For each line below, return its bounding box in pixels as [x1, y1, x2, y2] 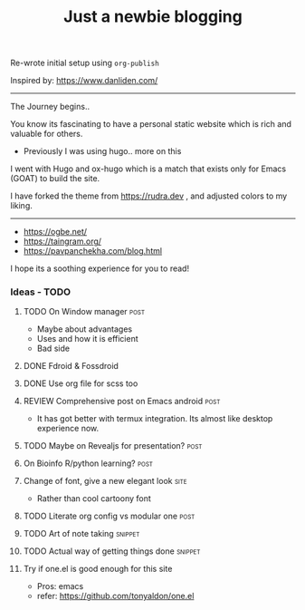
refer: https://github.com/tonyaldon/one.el [36, 591, 195, 602]
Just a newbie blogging [63, 6, 243, 27]
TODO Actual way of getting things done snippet [23, 546, 201, 557]
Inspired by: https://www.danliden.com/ [10, 75, 158, 86]
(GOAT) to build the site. [10, 173, 100, 184]
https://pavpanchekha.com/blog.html [23, 246, 162, 257]
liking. [10, 200, 33, 211]
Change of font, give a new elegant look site [23, 476, 187, 487]
